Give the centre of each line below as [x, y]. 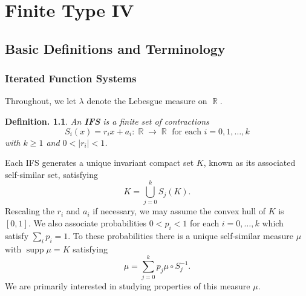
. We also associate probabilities [87, 223]
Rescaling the [30, 211]
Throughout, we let [41, 101]
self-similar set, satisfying [52, 174]
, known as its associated [249, 163]
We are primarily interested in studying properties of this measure [128, 286]
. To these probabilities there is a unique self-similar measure [181, 235]
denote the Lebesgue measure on [147, 101]
